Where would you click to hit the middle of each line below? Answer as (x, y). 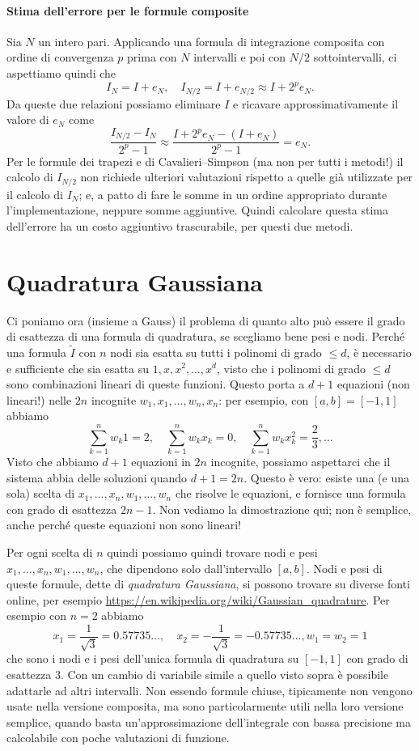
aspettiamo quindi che (61, 72)
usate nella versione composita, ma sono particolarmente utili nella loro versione (205, 706)
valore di (28, 119)
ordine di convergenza (60, 57)
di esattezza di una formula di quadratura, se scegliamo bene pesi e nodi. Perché (206, 336)
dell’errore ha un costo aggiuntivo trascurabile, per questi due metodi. (180, 225)
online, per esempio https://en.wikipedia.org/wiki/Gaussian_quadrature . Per (198, 599)
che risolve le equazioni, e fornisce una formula (290, 493)
